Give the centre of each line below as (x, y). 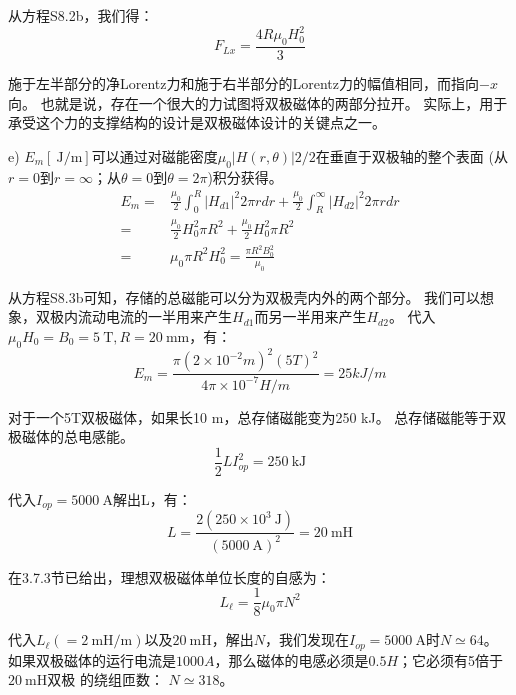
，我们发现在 (307, 639)
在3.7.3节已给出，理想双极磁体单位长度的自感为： (169, 576)
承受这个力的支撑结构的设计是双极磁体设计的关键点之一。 (197, 122)
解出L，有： (152, 498)
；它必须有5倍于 (451, 659)
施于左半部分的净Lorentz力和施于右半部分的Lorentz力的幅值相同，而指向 (244, 82)
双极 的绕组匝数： (105, 679)
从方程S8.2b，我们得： (81, 15)
